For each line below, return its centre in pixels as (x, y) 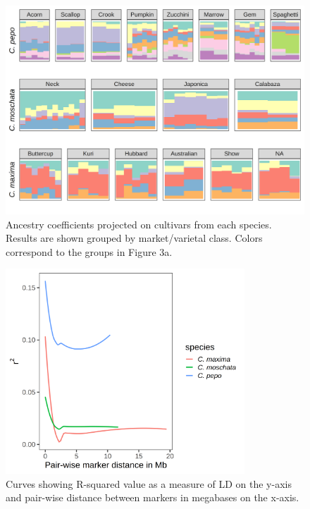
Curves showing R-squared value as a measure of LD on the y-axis (149, 483)
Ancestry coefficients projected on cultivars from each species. (139, 224)
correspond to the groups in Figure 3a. (89, 251)
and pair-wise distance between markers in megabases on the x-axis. (153, 497)
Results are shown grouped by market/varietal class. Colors (134, 238)
